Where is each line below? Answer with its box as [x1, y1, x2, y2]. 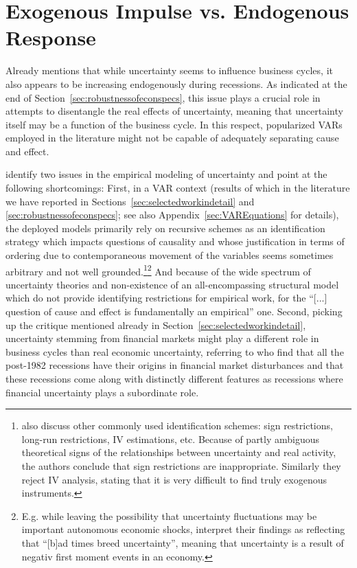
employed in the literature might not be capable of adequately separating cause [5, 130, 339, 145]
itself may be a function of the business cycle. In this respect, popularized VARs [5, 117, 343, 131]
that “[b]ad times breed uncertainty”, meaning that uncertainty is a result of [21, 535, 344, 549]
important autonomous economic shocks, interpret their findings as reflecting [21, 522, 345, 536]
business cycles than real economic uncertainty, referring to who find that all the [5, 344, 344, 359]
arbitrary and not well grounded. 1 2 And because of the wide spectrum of [5, 262, 311, 278]
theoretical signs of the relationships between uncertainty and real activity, [21, 445, 336, 459]
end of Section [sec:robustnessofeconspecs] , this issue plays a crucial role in [5, 90, 321, 104]
